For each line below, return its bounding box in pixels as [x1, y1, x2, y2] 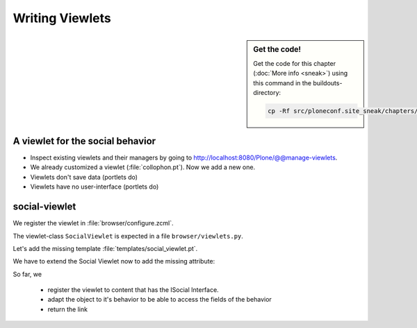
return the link [47, 305, 88, 313]
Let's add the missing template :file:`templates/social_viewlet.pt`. [13, 244, 198, 252]
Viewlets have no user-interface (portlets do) [30, 182, 159, 191]
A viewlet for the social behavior [13, 135, 156, 147]
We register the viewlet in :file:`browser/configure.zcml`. [13, 219, 174, 227]
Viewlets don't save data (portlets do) [30, 173, 138, 181]
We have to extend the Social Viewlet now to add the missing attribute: [13, 257, 215, 266]
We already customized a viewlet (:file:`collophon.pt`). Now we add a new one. [30, 163, 256, 171]
